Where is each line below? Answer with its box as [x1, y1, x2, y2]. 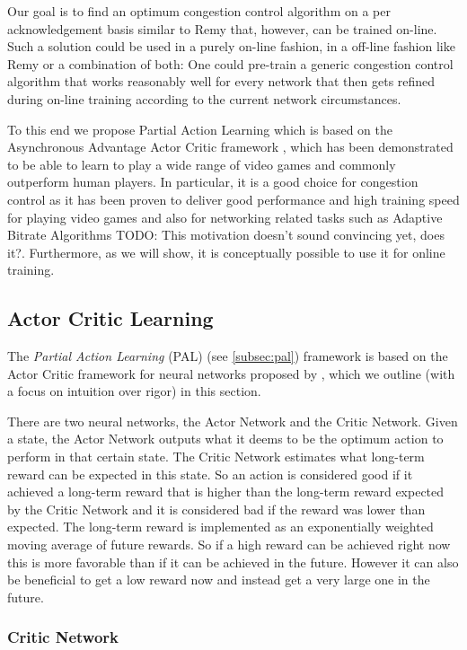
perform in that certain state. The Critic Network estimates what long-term [7, 447, 425, 466]
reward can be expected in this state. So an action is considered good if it [7, 464, 413, 483]
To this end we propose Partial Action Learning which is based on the [7, 119, 392, 138]
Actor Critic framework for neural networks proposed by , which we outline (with [7, 364, 455, 382]
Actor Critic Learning [7, 304, 214, 332]
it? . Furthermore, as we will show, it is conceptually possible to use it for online [7, 242, 445, 261]
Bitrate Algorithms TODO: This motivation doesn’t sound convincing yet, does [7, 225, 445, 244]
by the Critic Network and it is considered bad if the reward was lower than [7, 499, 426, 518]
